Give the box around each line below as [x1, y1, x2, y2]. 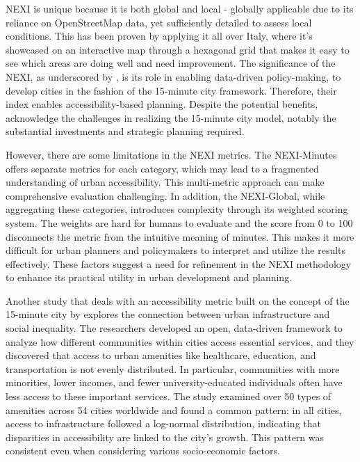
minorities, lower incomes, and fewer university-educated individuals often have [6, 375, 343, 390]
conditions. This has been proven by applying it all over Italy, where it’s [6, 29, 313, 43]
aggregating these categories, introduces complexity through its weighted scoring [6, 202, 348, 216]
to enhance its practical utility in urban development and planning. [6, 270, 293, 285]
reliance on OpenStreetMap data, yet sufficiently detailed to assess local [6, 15, 312, 29]
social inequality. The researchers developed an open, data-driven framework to [6, 321, 343, 335]
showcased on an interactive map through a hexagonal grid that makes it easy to [6, 42, 350, 56]
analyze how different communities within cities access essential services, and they [6, 334, 354, 349]
